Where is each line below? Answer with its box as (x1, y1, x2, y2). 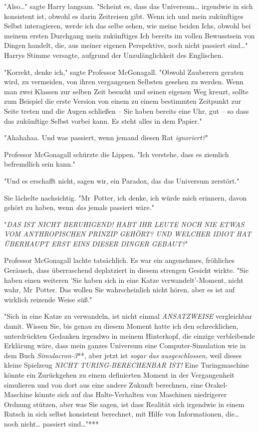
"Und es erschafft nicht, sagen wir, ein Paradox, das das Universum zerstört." (4, 175, 240, 186)
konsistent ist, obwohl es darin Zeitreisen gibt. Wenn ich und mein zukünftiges (4, 10, 244, 21)
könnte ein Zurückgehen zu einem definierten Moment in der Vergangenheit (4, 370, 235, 380)
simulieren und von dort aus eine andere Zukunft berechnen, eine (4, 379, 203, 390)
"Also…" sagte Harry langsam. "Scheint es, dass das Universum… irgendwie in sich (4, 1, 253, 11)
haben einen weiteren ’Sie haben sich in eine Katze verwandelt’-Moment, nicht (4, 274, 244, 285)
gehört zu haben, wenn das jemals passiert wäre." (4, 202, 154, 213)
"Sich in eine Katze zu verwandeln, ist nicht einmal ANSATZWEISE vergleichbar (4, 311, 253, 321)
